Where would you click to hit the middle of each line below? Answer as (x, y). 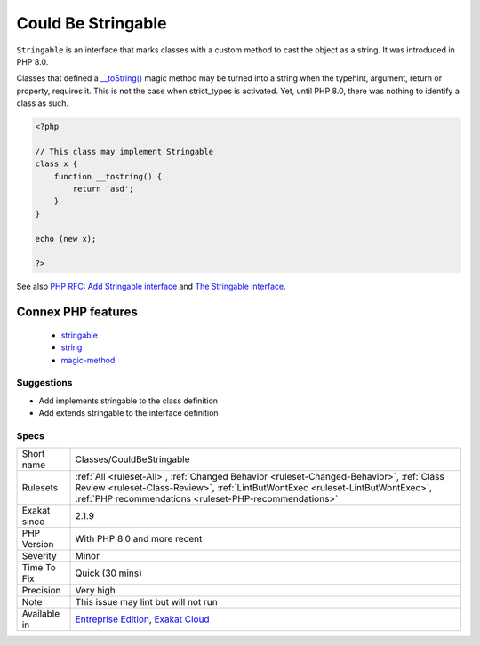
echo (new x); (66, 239)
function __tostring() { (108, 176)
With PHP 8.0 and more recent (139, 539)
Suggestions (44, 383)
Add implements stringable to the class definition (128, 401)
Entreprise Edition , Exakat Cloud (142, 619)
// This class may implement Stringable (124, 151)
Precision (41, 591)
